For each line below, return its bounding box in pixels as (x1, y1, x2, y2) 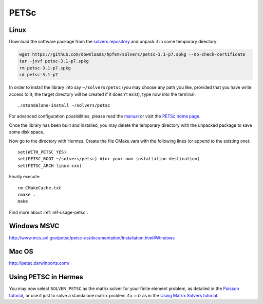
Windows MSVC (9, 222, 59, 230)
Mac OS (9, 248, 34, 256)
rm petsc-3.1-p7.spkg (19, 65, 71, 70)
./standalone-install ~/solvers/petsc (18, 102, 111, 108)
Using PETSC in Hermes (9, 273, 83, 281)
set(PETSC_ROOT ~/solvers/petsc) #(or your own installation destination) (18, 156, 200, 162)
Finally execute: (9, 174, 41, 180)
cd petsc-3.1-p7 (19, 72, 58, 78)
